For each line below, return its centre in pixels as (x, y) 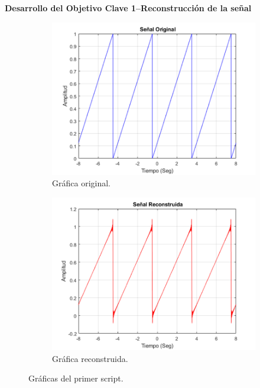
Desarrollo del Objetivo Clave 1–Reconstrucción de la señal (128, 8)
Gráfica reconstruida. (90, 358)
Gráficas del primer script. (76, 378)
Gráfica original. (81, 183)
